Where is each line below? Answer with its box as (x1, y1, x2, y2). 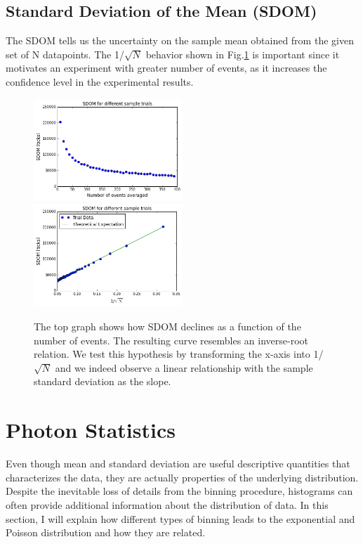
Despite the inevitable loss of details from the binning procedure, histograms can (6, 484, 353, 498)
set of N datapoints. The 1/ (6, 46, 124, 61)
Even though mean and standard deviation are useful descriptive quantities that (6, 456, 350, 471)
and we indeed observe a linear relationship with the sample (55, 360, 313, 375)
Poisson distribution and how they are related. (6, 525, 206, 540)
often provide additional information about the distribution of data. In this (6, 497, 329, 512)
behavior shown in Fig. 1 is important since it (145, 46, 340, 61)
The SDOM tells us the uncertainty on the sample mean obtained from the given (6, 33, 354, 48)
